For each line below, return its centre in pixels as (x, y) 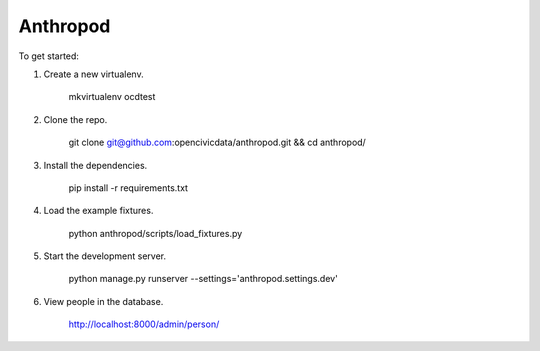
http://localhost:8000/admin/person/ (144, 324)
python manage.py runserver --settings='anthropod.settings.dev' (203, 279)
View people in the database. (103, 301)
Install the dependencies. (95, 165)
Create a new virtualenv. (93, 74)
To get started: (49, 56)
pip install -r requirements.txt (128, 187)
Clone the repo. (75, 119)
